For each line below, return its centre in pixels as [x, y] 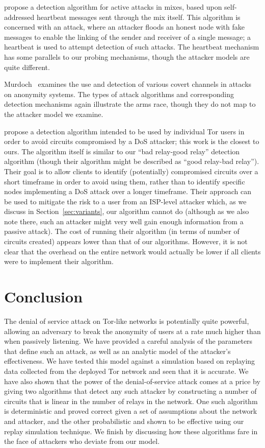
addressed [19, 17]
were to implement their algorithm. [59, 261]
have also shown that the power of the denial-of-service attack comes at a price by [132, 381]
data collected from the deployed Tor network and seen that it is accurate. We [126, 371]
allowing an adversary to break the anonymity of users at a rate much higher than [132, 331]
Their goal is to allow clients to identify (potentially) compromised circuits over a [131, 171]
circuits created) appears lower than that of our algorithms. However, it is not [126, 241]
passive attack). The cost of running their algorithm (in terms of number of [122, 231]
